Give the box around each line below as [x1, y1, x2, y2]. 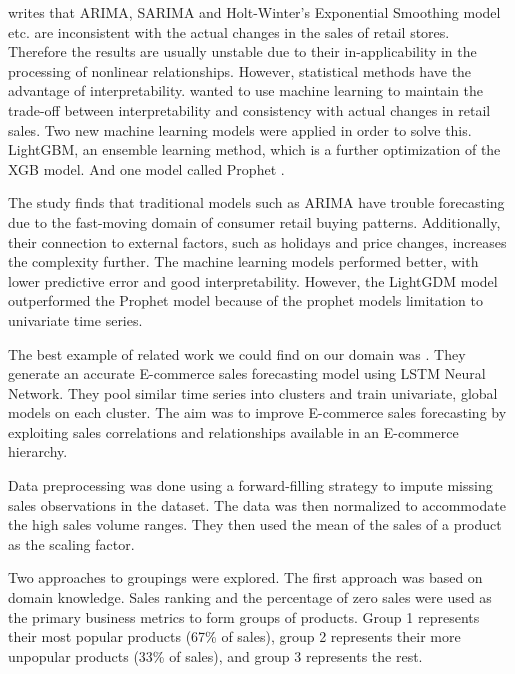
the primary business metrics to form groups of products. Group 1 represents [8, 606, 480, 627]
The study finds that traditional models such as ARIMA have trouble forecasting [8, 192, 505, 213]
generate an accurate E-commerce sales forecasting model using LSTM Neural [8, 363, 486, 384]
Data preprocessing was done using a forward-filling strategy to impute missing [8, 475, 493, 496]
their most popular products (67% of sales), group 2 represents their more [8, 626, 461, 647]
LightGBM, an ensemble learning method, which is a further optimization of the [8, 139, 501, 160]
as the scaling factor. [8, 533, 135, 554]
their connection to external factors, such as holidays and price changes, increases [8, 231, 507, 252]
